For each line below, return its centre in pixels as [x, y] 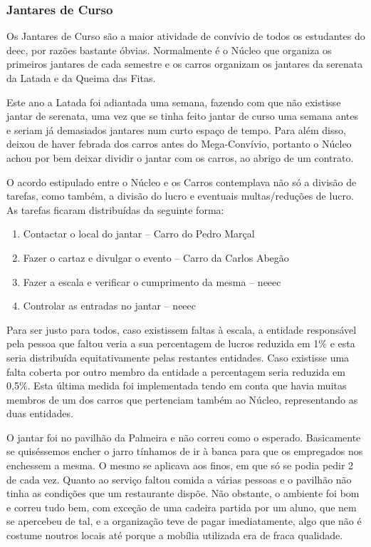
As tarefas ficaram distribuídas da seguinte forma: [115, 209]
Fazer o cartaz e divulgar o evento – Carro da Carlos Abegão [156, 257]
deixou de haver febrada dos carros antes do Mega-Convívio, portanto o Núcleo [179, 144]
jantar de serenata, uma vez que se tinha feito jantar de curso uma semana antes [182, 116]
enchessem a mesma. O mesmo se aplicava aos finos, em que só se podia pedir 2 [180, 465]
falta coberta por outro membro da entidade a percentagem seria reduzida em [176, 371]
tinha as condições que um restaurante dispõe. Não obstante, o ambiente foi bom [183, 493]
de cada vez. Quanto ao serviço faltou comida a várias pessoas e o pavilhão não [179, 479]
